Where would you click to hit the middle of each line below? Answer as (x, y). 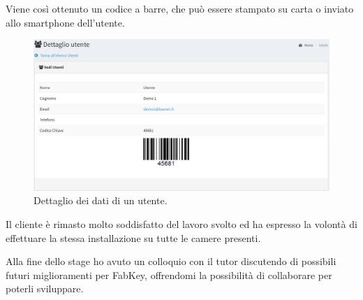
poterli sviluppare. (45, 288)
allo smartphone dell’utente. (65, 22)
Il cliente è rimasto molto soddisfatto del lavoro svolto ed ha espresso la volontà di (181, 223)
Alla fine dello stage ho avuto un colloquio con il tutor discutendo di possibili (171, 261)
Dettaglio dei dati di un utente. (101, 200)
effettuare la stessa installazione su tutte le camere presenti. (133, 237)
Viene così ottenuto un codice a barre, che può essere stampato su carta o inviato (180, 8)
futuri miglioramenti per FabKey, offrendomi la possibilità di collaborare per (169, 274)
